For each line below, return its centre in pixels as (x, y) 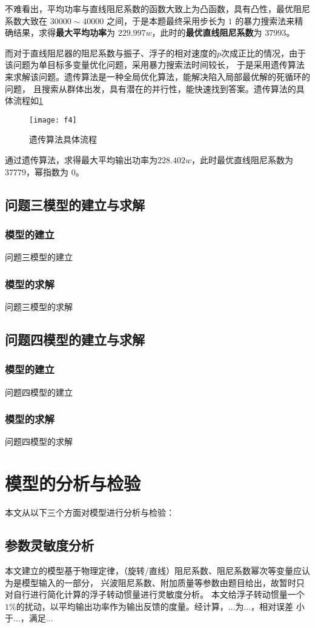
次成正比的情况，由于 (264, 52)
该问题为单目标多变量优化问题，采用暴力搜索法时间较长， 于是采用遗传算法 (155, 65)
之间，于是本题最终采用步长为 (166, 20)
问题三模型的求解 (39, 306)
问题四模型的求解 (39, 441)
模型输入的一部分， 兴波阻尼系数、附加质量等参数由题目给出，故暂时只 (163, 582)
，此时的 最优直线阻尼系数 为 (207, 32)
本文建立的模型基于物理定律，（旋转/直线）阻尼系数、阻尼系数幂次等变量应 (153, 570)
